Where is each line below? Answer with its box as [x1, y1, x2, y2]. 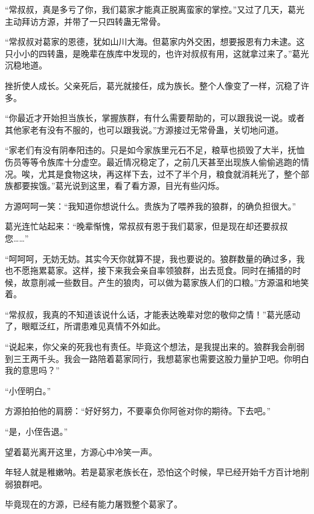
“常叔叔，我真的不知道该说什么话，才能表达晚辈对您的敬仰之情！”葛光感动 [5, 308, 301, 320]
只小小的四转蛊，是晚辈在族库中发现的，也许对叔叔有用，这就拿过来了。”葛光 [5, 47, 309, 59]
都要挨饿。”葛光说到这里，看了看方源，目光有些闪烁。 [13, 179, 225, 192]
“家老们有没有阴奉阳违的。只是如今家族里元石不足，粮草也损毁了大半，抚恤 [5, 143, 305, 156]
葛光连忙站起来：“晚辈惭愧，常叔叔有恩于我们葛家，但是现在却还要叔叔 [5, 220, 288, 232]
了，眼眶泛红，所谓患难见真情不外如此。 [5, 320, 165, 332]
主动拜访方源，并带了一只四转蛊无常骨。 [5, 15, 165, 27]
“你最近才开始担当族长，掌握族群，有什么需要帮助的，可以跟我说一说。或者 [5, 111, 305, 124]
